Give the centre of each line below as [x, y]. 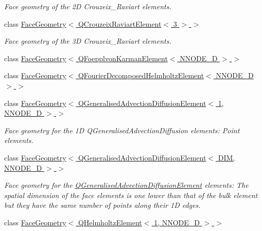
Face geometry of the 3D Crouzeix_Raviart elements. [88, 41]
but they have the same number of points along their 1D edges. [102, 205]
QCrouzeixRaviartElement [120, 23]
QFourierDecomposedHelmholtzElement [141, 75]
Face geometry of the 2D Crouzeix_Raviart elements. [88, 6]
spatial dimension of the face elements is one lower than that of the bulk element [131, 195]
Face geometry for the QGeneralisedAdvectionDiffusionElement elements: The [126, 185]
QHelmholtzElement [110, 222]
